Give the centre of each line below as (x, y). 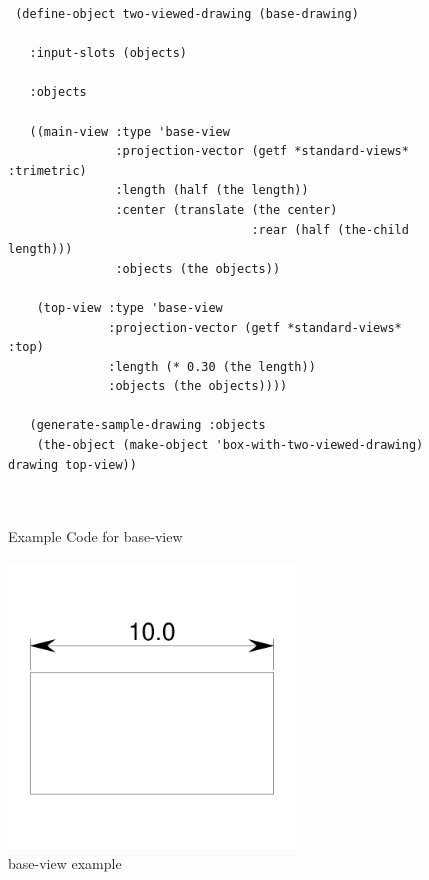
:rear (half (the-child (330, 229)
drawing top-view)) (72, 464)
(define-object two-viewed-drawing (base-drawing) (187, 14)
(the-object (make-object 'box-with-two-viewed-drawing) (230, 445)
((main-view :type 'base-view (129, 131)
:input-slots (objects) (108, 53)
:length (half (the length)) (212, 190)
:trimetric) (47, 170)
